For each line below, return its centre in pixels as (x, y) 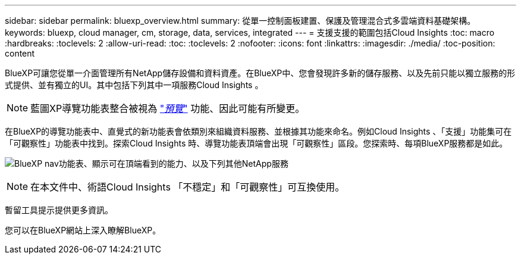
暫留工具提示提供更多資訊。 (59, 210)
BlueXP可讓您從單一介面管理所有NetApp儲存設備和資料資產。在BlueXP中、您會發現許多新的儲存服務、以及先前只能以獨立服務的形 (260, 73)
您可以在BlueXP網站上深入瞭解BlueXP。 (83, 230)
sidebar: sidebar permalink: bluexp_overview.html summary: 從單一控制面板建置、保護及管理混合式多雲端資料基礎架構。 (240, 21)
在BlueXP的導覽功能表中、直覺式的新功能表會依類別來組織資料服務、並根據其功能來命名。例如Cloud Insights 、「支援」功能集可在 (258, 131)
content (20, 53)
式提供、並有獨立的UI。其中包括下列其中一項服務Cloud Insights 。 (134, 85)
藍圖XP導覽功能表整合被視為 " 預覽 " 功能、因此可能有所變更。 (168, 108)
